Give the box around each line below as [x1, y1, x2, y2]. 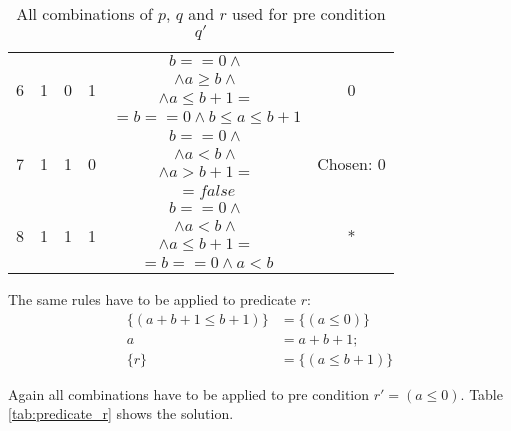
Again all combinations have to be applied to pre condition [8, 383, 370, 404]
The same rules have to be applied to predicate [8, 289, 296, 309]
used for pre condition [231, 2, 386, 25]
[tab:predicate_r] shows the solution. [8, 403, 234, 424]
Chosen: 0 [317, 151, 386, 175]
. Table [460, 383, 503, 404]
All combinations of [16, 2, 153, 25]
